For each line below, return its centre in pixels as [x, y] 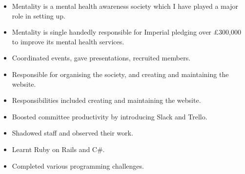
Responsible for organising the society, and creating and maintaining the [120, 74]
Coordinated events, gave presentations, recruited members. [101, 58]
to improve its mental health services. [68, 41]
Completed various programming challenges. [78, 165]
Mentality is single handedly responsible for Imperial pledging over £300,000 [126, 32]
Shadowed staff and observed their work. [72, 133]
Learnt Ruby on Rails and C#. [58, 149]
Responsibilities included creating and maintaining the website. [106, 100]
